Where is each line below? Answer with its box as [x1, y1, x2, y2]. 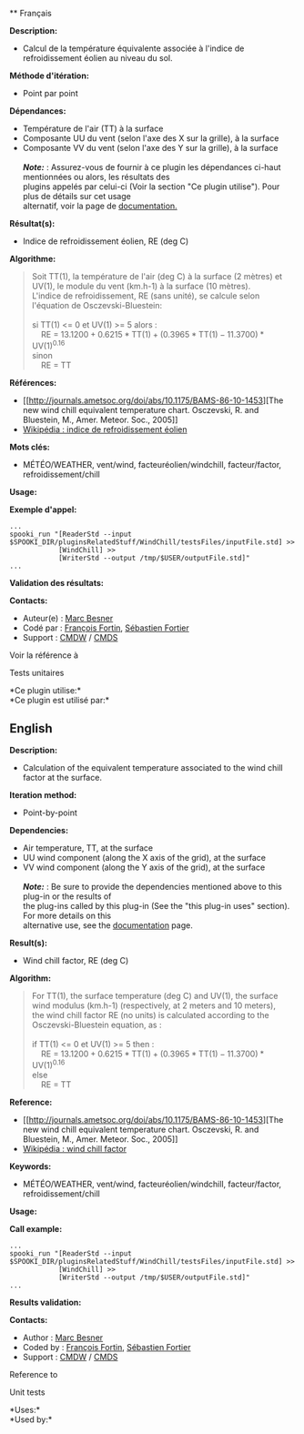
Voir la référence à [9, 650, 79, 661]
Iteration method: [9, 790, 77, 801]
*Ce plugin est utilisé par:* [9, 694, 110, 705]
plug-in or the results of [22, 891, 112, 902]
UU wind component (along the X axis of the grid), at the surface [22, 853, 267, 863]
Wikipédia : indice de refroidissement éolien [22, 423, 188, 435]
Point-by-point [22, 807, 77, 818]
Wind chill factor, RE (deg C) [22, 955, 129, 966]
